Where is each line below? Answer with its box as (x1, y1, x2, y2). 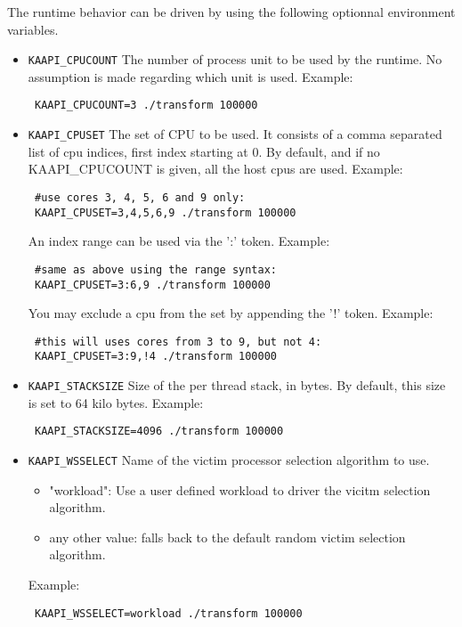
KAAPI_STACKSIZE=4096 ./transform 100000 (34, 425, 284, 438)
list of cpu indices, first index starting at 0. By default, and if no (28, 142, 380, 160)
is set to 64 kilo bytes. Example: (28, 393, 204, 411)
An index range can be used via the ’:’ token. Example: (28, 232, 330, 250)
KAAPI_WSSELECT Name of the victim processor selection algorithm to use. (28, 450, 430, 468)
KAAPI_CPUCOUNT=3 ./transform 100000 (34, 99, 258, 112)
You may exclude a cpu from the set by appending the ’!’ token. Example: (28, 304, 434, 322)
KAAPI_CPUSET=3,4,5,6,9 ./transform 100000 (34, 206, 296, 219)
